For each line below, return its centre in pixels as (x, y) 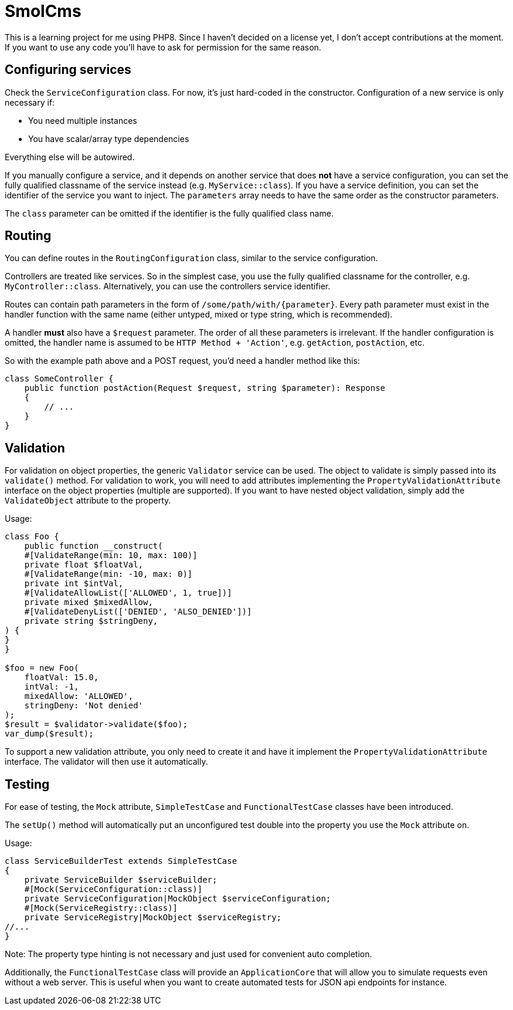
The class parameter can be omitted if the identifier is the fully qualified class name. (169, 213)
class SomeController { (59, 379)
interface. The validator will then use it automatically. (106, 762)
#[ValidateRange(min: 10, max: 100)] (111, 555)
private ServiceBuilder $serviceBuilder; (121, 880)
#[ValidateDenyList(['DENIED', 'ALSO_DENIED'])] (138, 612)
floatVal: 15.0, (62, 678)
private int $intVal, (74, 584)
